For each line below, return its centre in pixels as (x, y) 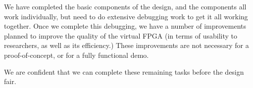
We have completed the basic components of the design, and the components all (125, 6)
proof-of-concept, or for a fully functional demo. (76, 55)
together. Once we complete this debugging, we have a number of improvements (125, 26)
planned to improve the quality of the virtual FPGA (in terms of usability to (121, 35)
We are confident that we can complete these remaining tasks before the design (124, 71)
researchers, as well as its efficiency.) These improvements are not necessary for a (126, 45)
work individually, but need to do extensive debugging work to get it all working (126, 16)
